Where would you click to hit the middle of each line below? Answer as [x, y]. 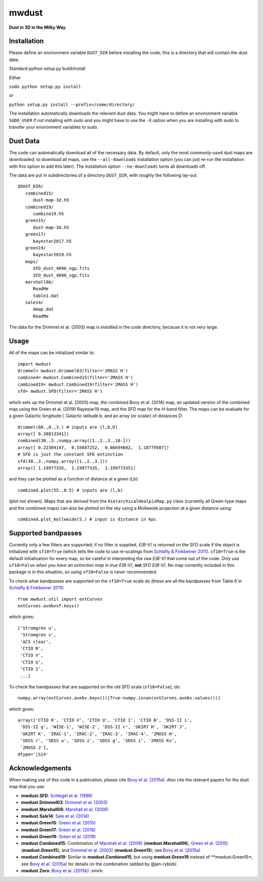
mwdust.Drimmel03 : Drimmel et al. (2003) [65, 802]
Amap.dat [43, 309]
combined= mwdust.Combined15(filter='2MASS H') [75, 378]
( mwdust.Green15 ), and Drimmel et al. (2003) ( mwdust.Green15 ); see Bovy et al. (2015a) [111, 850]
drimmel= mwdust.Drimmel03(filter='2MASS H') [73, 370]
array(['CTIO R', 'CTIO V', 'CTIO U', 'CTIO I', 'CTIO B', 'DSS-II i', [105, 720]
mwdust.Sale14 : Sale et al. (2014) [55, 816]
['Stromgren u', [37, 628]
